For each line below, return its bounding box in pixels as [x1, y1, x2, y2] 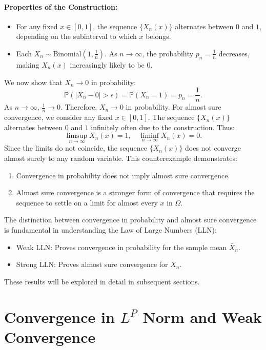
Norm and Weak [142, 306, 262, 327]
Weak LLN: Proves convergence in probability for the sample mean [16, 241, 227, 252]
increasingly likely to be [70, 59, 145, 70]
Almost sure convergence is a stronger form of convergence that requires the [16, 187, 255, 198]
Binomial [53, 50, 81, 58]
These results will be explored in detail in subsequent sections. [4, 276, 200, 286]
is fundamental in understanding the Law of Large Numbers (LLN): [4, 224, 217, 235]
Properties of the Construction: [4, 1, 118, 12]
